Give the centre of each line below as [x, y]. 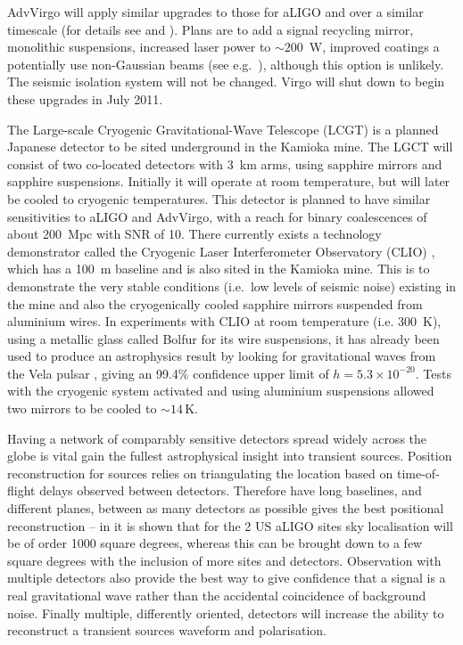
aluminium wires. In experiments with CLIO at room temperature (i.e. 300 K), [224, 321]
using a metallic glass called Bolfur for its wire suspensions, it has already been [223, 338]
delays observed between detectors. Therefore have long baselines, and [231, 490]
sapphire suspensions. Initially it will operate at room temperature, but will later [229, 181]
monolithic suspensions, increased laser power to [139, 47]
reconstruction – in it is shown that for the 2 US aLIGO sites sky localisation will [230, 525]
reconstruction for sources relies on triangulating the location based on [200, 473]
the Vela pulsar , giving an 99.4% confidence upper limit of [168, 373]
